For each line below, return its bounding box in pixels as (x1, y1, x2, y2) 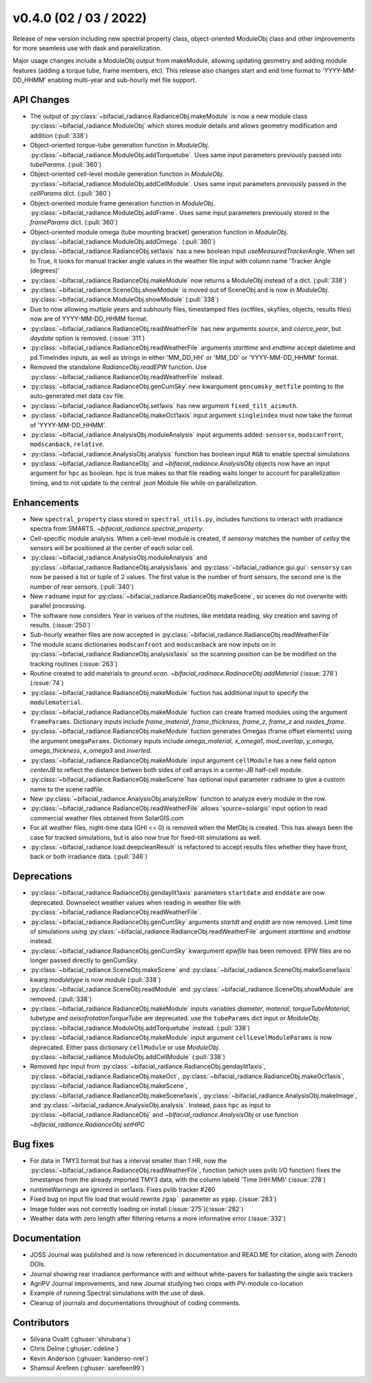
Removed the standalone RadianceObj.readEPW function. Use (30, 363, 207, 372)
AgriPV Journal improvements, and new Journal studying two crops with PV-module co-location (30, 1280, 303, 1288)
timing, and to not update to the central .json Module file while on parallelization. (30, 478, 258, 487)
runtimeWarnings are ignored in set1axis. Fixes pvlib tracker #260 (30, 1185, 216, 1193)
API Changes (12, 94, 70, 105)
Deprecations (12, 871, 72, 882)
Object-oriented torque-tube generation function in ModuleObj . (30, 141, 210, 150)
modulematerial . (30, 698, 83, 707)
